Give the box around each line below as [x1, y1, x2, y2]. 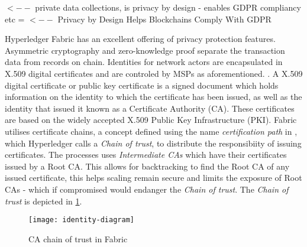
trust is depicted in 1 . [5, 194, 82, 207]
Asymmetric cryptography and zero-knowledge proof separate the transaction [5, 44, 285, 56]
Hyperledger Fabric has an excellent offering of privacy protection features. [5, 32, 276, 45]
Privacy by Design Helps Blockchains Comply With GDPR [57, 12, 272, 25]
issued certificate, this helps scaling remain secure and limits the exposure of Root [5, 171, 302, 184]
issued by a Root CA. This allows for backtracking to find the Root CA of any [5, 160, 290, 172]
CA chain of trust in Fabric [28, 232, 128, 245]
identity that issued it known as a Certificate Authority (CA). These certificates [5, 102, 295, 114]
